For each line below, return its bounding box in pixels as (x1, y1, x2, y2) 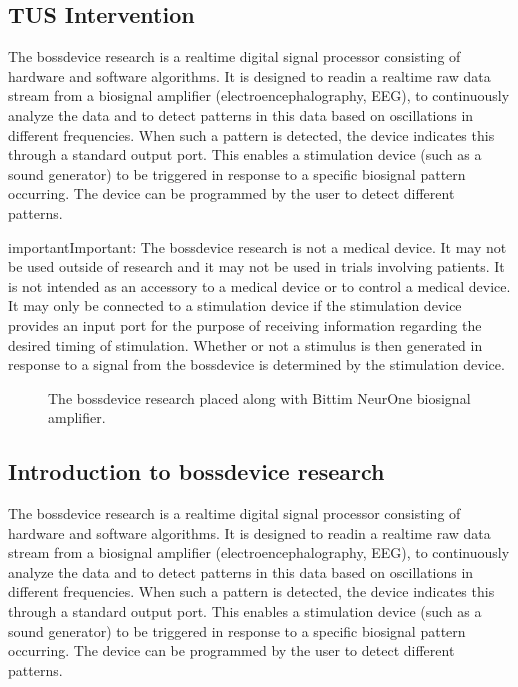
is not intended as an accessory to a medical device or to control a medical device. (8, 275, 511, 296)
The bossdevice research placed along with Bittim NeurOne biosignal (48, 387, 471, 408)
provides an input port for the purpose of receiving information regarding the (8, 314, 482, 335)
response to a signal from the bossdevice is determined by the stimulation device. (8, 354, 505, 375)
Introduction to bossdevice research (8, 456, 385, 487)
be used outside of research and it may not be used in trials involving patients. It (8, 256, 505, 277)
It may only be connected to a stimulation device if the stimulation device (8, 295, 462, 316)
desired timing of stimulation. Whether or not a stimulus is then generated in (8, 334, 483, 355)
